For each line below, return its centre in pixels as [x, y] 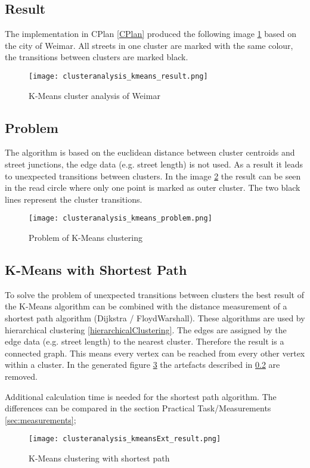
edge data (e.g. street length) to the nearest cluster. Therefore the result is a [145, 341]
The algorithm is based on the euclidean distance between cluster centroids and [150, 152]
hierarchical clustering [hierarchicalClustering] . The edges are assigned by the [146, 329]
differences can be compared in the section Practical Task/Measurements [138, 408]
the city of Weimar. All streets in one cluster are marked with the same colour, [149, 45]
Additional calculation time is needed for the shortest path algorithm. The [141, 396]
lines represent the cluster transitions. [74, 199]
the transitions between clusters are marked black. [97, 57]
